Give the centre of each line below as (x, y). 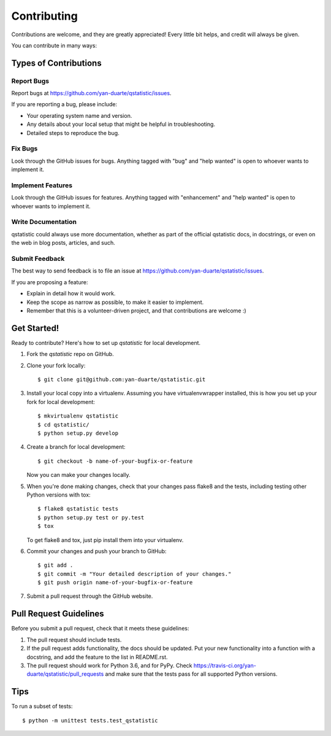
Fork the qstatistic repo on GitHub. (70, 354)
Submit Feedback (38, 259)
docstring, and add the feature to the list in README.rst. (97, 657)
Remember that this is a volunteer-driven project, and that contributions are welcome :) (136, 311)
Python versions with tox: (59, 495)
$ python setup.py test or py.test (91, 517)
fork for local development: (61, 401)
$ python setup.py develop (78, 433)
